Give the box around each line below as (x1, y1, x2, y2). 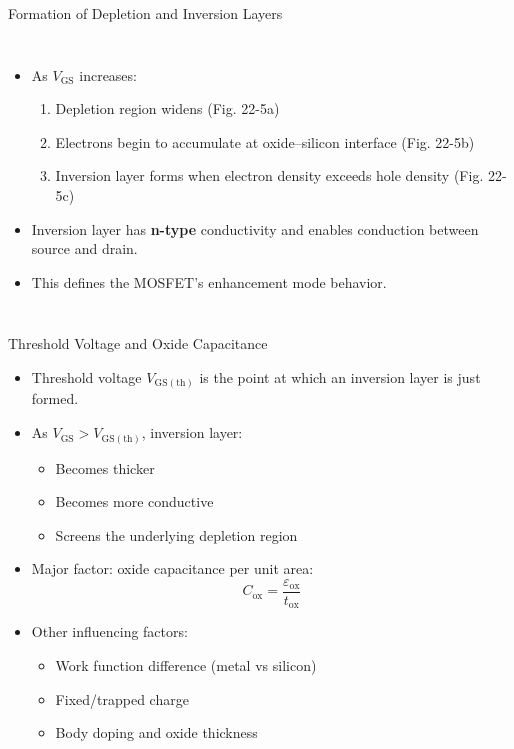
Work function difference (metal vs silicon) (55, 655, 317, 676)
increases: (79, 64, 137, 85)
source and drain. (31, 238, 138, 259)
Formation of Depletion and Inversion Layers (8, 3, 283, 23)
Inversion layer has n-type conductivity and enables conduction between (31, 218, 479, 239)
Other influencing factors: (31, 621, 188, 642)
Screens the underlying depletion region (55, 524, 298, 545)
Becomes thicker (55, 457, 155, 478)
